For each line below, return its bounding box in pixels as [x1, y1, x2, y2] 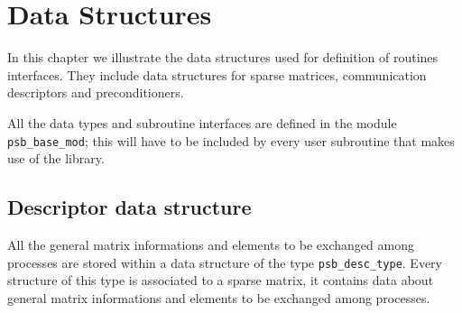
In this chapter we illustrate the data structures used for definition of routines [7, 48, 439, 67]
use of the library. [7, 149, 105, 168]
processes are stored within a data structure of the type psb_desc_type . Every [7, 253, 442, 272]
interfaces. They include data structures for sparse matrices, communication [7, 65, 427, 84]
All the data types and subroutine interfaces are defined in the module [7, 113, 397, 132]
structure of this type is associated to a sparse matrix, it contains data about [7, 271, 434, 290]
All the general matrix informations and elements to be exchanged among [7, 235, 414, 253]
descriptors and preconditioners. [7, 83, 184, 102]
